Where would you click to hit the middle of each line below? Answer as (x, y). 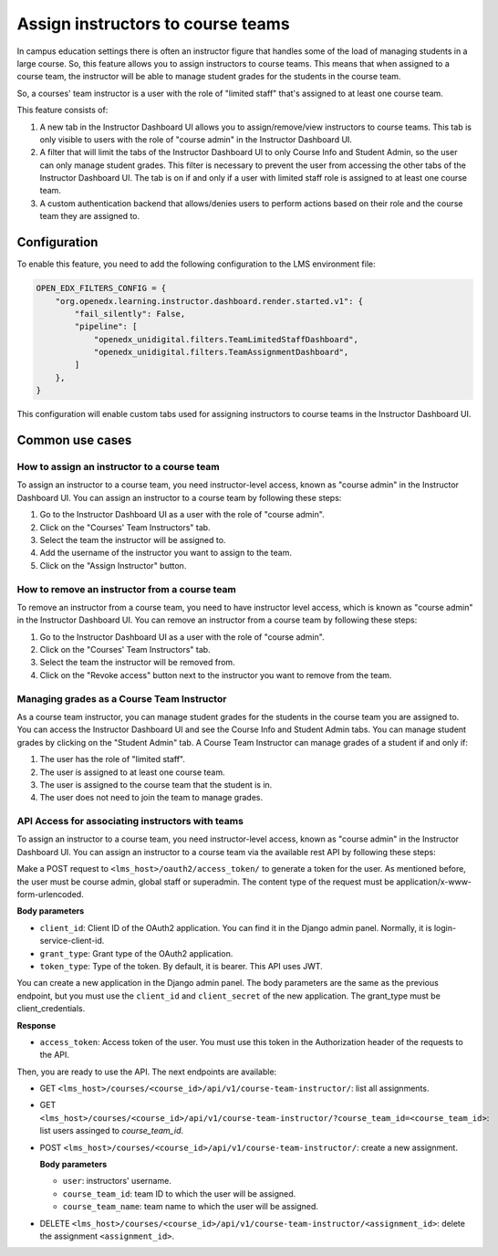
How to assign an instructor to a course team (118, 467)
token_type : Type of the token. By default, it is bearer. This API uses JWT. (181, 966)
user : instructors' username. (117, 1181)
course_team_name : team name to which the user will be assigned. (191, 1207)
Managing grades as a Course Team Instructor (122, 698)
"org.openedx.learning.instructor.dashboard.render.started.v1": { (209, 301)
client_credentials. (51, 1009)
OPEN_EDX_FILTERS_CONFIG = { (101, 288)
